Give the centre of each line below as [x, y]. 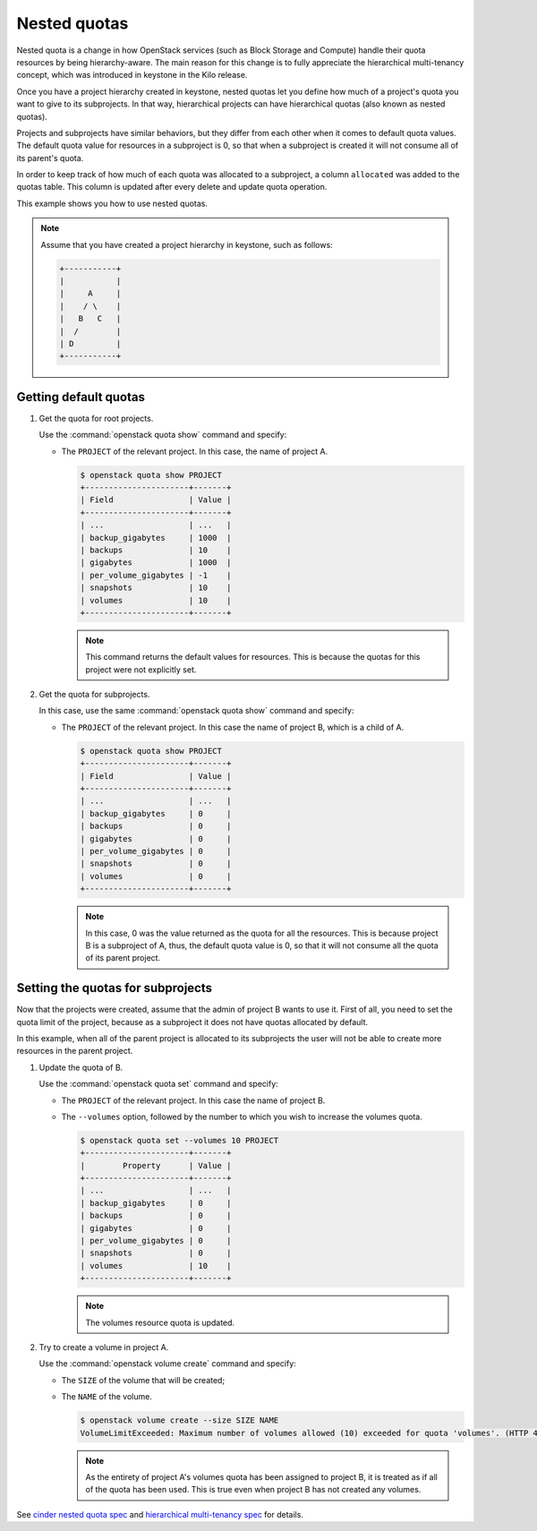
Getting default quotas [81, 397]
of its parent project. [123, 958]
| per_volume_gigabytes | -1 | [156, 575]
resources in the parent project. [75, 1051]
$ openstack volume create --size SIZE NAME [179, 1420]
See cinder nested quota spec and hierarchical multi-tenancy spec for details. [160, 1514]
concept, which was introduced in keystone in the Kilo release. [132, 75]
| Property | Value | [156, 1165]
